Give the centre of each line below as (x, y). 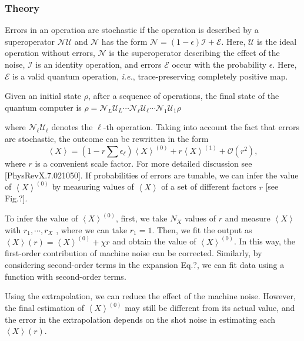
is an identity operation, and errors (98, 64)
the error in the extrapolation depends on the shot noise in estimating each (140, 319)
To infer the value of (41, 218)
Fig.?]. (16, 198)
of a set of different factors (209, 186)
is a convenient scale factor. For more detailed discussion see (143, 163)
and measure (248, 218)
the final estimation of (45, 308)
